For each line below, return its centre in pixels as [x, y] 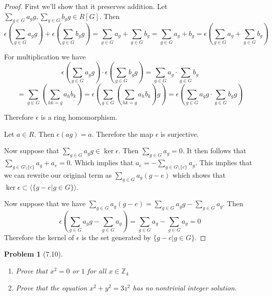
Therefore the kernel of [39, 237]
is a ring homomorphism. [79, 117]
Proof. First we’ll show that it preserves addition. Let [86, 6]
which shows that [199, 174]
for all [97, 271]
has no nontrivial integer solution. [185, 287]
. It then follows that [214, 150]
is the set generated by [116, 237]
